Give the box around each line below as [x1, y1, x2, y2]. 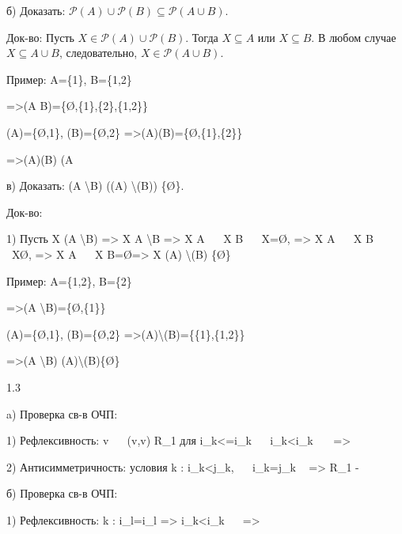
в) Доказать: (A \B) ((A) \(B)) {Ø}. [6, 177, 184, 194]
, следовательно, [59, 44, 138, 61]
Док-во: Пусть [6, 28, 74, 45]
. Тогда [185, 28, 218, 45]
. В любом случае [311, 28, 396, 45]
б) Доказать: [6, 2, 66, 18]
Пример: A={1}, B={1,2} [6, 70, 132, 87]
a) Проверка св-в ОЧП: [6, 405, 118, 422]
